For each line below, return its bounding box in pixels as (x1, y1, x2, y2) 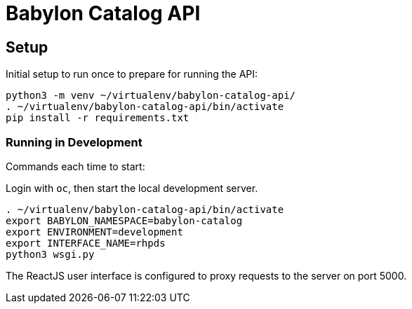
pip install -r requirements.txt (6, 112, 190, 124)
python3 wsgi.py (6, 248, 95, 260)
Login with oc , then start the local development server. (6, 181, 258, 194)
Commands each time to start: (6, 160, 145, 172)
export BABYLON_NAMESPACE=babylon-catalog (6, 214, 243, 226)
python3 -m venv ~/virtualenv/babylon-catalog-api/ (6, 90, 296, 102)
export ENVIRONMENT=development (6, 226, 183, 238)
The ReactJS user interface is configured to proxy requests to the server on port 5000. (6, 269, 407, 282)
